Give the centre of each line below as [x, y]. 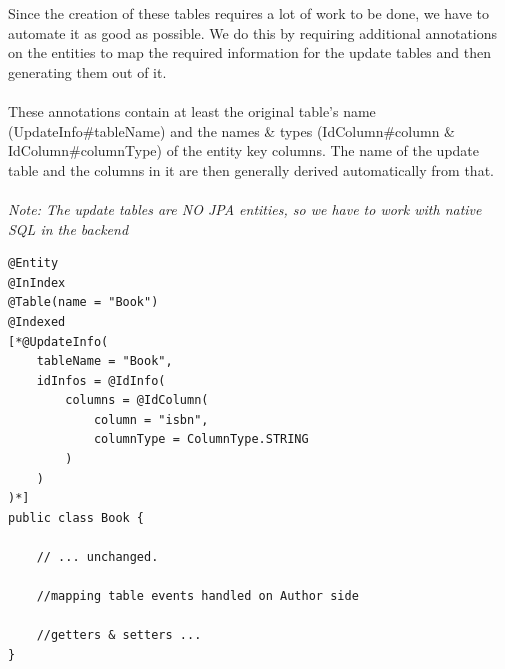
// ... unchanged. [97, 557]
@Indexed [37, 321]
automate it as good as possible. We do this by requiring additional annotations [253, 32]
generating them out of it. [87, 71]
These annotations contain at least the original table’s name [192, 110]
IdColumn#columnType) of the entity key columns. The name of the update [244, 150]
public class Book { [76, 517]
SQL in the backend [68, 228]
